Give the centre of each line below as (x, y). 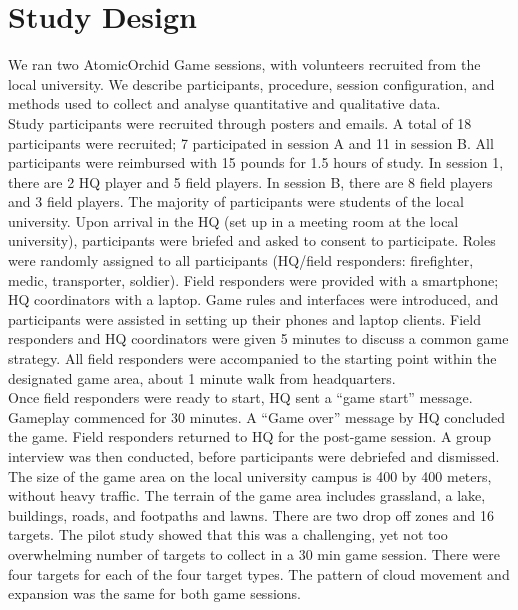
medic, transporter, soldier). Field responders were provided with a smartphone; (253, 279)
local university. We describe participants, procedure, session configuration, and (251, 83)
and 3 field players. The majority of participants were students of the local (236, 201)
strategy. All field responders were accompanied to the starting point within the (252, 358)
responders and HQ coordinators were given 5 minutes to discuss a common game (258, 338)
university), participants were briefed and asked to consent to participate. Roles (252, 240)
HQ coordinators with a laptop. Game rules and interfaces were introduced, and (253, 299)
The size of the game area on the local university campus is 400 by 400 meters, (250, 475)
